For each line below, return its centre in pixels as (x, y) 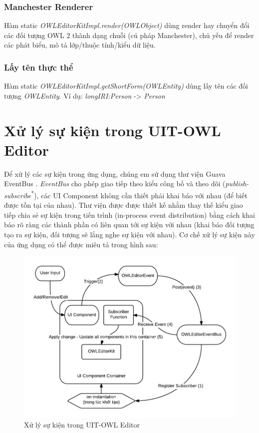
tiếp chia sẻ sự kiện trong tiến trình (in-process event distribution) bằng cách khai (130, 214)
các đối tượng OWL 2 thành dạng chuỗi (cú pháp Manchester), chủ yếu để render (129, 35)
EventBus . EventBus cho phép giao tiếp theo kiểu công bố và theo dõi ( (115, 183)
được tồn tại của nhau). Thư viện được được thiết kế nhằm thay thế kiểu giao (124, 205)
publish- (237, 183)
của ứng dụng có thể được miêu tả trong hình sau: (81, 244)
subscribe (18, 195)
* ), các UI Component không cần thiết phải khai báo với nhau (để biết (139, 194)
